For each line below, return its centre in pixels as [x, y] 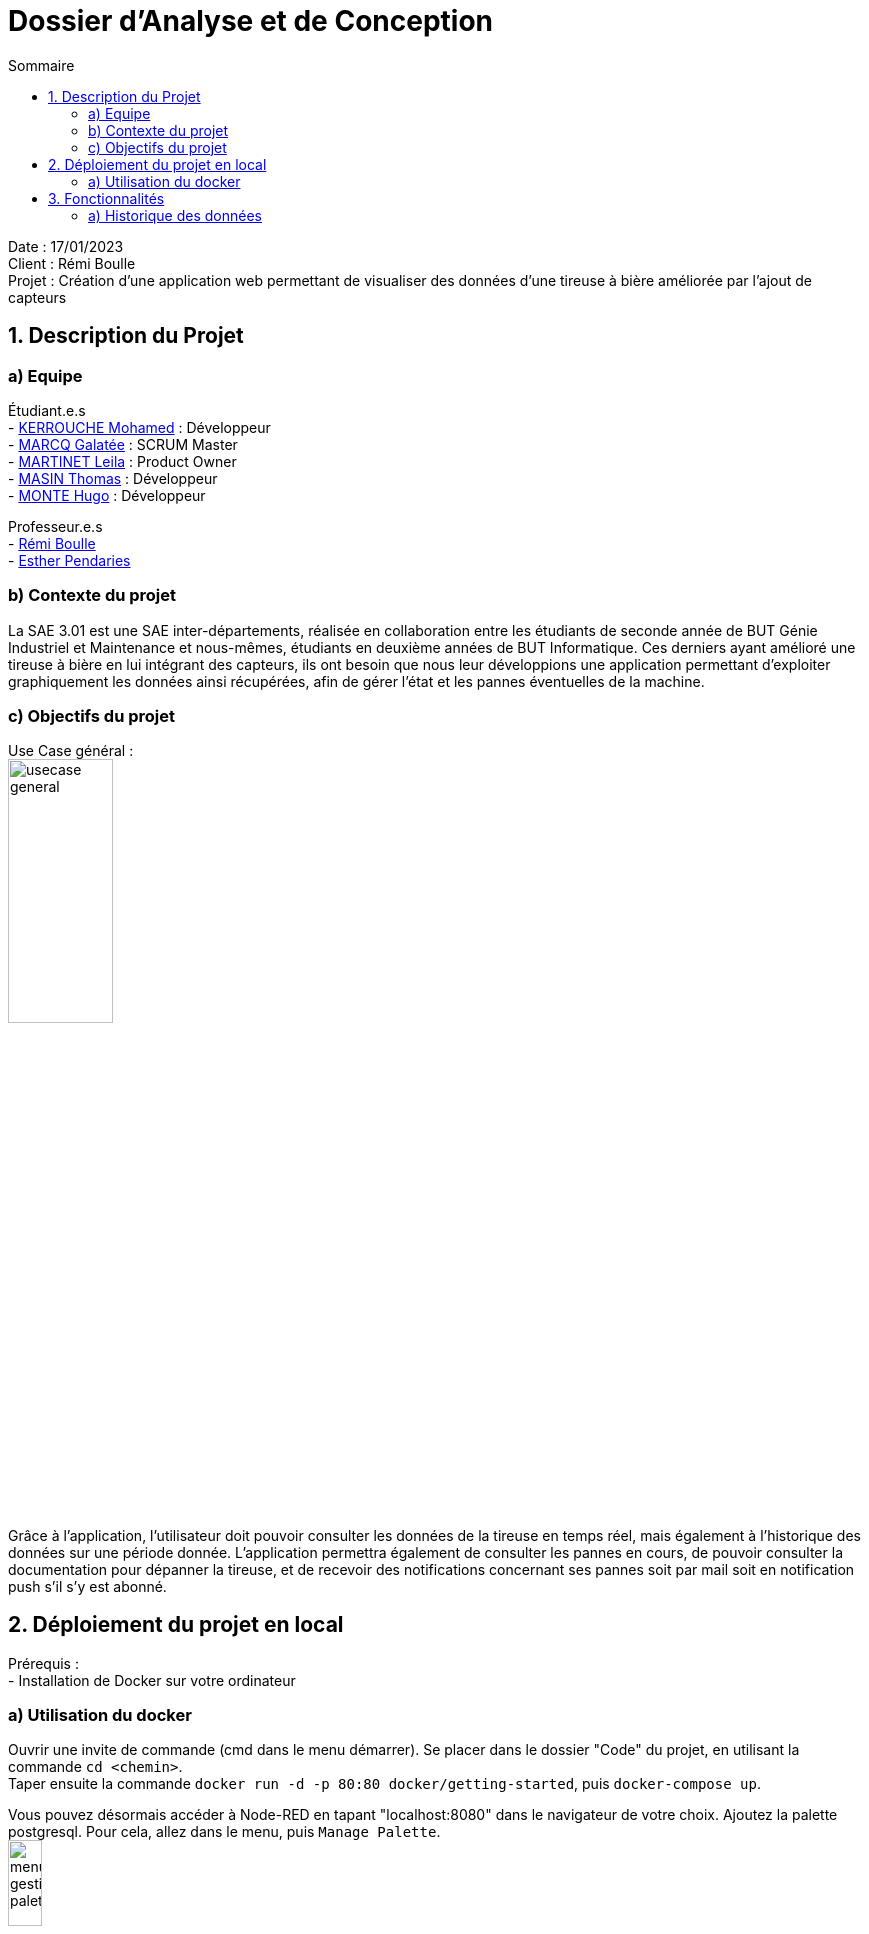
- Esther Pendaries [69, 560]
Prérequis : [43, 1663]
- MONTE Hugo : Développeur [107, 495]
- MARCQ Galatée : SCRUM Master [123, 444]
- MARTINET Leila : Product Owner [122, 461]
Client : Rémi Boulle [72, 263]
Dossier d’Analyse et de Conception [250, 21]
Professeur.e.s [55, 526]
